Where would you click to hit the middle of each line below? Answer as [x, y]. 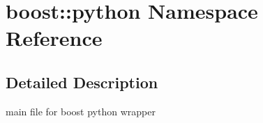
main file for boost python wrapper [81, 111]
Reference [54, 38]
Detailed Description [82, 82]
